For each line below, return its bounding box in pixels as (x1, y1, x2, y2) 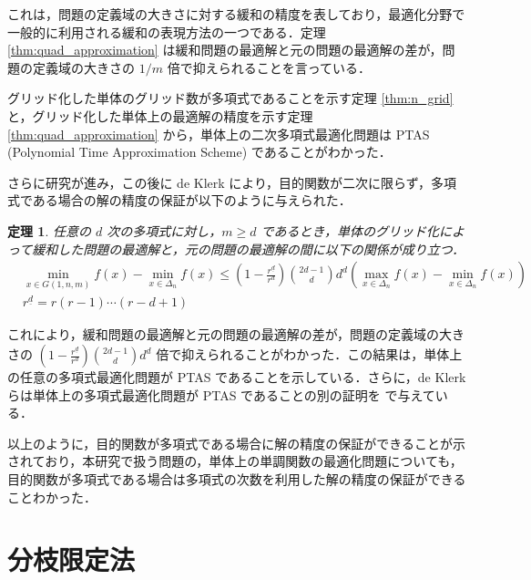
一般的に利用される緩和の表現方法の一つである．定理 (7, 22, 326, 41)
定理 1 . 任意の (7, 221, 91, 240)
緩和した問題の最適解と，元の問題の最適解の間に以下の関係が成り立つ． (32, 239, 465, 258)
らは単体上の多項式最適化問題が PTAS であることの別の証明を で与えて (7, 385, 435, 404)
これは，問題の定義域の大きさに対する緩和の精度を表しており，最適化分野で (7, 5, 465, 23)
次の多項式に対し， (107, 221, 222, 240)
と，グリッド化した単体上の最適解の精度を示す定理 (7, 106, 313, 125)
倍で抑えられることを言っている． (167, 57, 371, 77)
